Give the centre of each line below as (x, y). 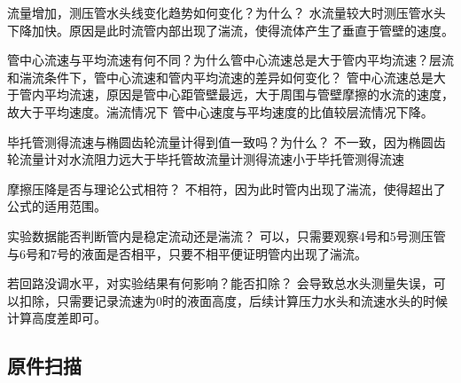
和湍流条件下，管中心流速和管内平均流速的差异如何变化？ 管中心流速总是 (220, 77)
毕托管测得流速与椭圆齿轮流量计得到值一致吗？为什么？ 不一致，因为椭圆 (220, 141)
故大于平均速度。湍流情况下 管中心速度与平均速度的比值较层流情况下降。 (220, 111)
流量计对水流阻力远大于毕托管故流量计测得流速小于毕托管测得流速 (211, 159)
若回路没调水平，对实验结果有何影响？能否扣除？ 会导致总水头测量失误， (220, 283)
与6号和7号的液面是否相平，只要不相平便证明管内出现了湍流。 (187, 253)
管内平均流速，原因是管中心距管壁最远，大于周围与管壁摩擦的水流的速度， (236, 94)
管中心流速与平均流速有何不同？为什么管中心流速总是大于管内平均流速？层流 (230, 60)
